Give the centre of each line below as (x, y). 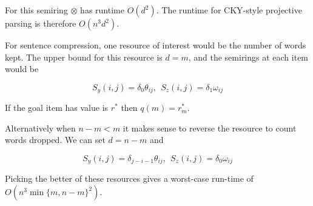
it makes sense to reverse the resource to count (210, 128)
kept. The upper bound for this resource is (84, 57)
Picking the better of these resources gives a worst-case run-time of (129, 178)
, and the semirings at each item (248, 57)
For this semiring (36, 10)
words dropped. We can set (55, 140)
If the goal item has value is (57, 108)
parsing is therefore (41, 23)
